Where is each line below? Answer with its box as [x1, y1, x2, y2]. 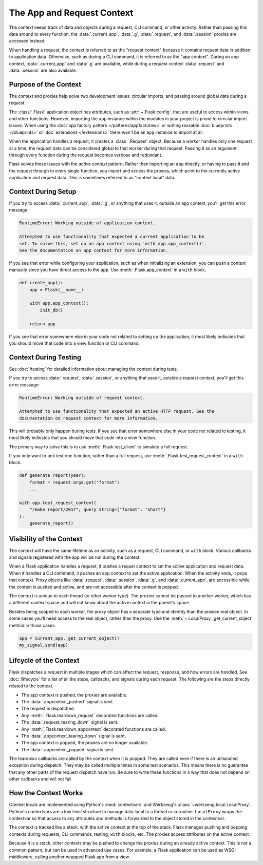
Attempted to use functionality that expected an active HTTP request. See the [19, 408, 215, 414]
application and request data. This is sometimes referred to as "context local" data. [9, 175, 176, 181]
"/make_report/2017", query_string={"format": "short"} [29, 507, 166, 512]
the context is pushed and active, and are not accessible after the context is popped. [9, 584, 179, 590]
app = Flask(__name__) [29, 287, 84, 293]
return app [29, 321, 56, 327]
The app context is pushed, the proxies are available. [21, 692, 128, 698]
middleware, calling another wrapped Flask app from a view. [9, 854, 130, 860]
